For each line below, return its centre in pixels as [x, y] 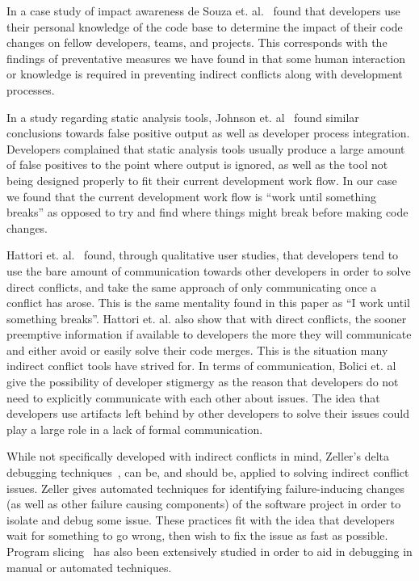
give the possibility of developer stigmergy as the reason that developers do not [203, 382]
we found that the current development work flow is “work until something [192, 196]
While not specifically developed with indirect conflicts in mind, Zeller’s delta [198, 456]
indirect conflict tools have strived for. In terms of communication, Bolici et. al [201, 366]
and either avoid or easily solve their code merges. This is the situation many [197, 349]
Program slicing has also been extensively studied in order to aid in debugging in [209, 551]
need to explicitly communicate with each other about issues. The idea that [193, 397]
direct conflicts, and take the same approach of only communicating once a [192, 286]
